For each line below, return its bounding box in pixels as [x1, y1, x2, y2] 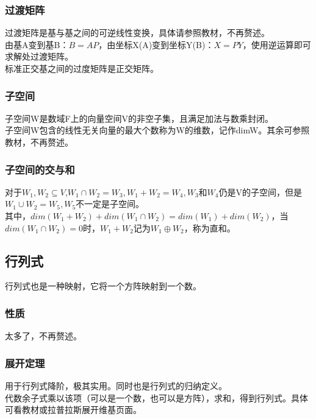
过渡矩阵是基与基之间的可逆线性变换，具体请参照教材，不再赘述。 [5, 26, 270, 39]
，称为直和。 [184, 221, 235, 234]
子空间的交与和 [5, 161, 75, 177]
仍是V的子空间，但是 [218, 185, 302, 198]
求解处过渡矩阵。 [5, 50, 73, 63]
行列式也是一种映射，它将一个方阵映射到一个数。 [5, 280, 201, 292]
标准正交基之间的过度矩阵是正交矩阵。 [5, 62, 159, 74]
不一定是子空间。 [76, 197, 145, 210]
